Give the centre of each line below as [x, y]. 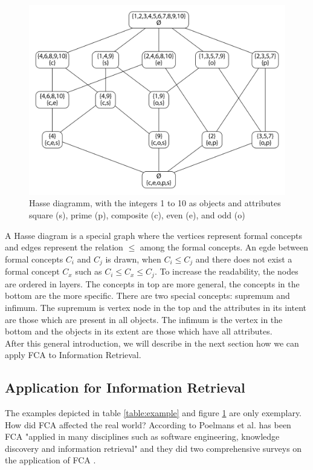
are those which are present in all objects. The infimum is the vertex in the [144, 319]
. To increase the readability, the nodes [226, 271]
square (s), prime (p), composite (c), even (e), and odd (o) [137, 215]
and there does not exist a [244, 259]
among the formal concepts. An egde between [224, 247]
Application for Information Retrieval [125, 387]
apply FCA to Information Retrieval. [73, 355]
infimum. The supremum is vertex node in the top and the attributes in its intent [156, 307]
